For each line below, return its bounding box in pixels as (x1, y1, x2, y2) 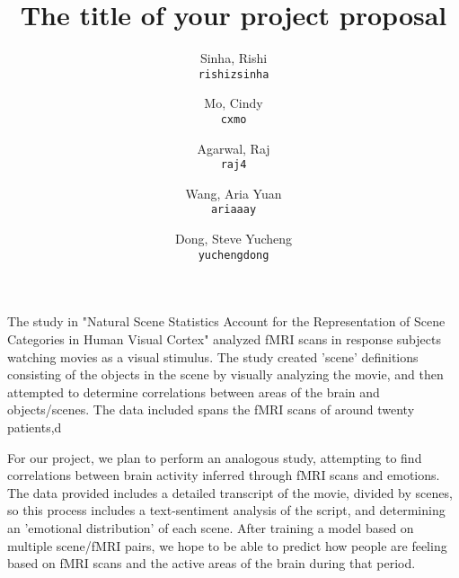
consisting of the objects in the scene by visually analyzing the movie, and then (7, 365, 444, 384)
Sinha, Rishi (199, 49, 268, 67)
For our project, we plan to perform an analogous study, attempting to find (7, 448, 422, 467)
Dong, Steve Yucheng (174, 229, 293, 248)
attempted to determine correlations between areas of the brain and (7, 382, 380, 401)
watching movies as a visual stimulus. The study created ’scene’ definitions (7, 347, 419, 366)
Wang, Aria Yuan (185, 183, 282, 202)
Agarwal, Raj (197, 138, 270, 157)
